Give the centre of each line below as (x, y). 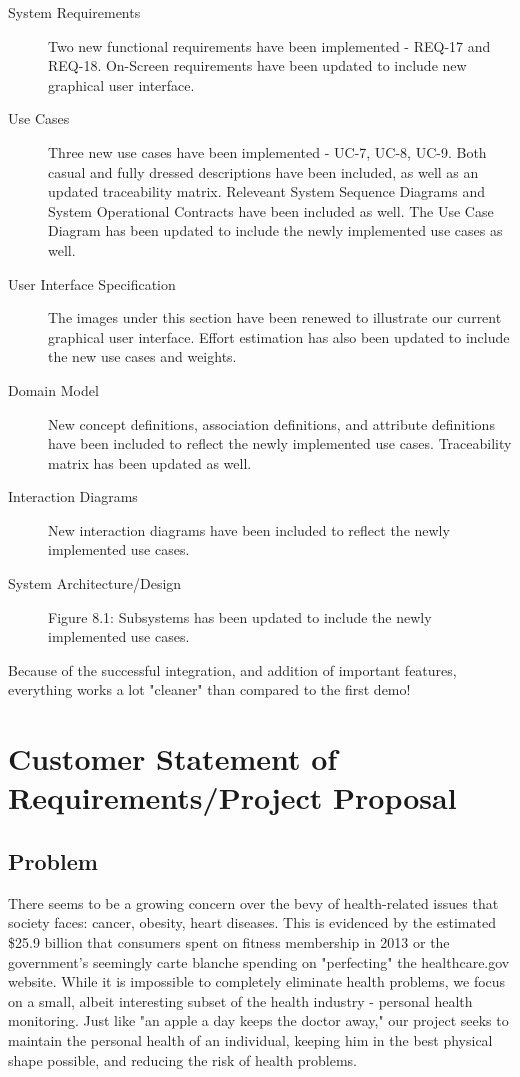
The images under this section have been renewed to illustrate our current (275, 317)
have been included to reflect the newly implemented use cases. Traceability (280, 443)
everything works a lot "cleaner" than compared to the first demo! (209, 689)
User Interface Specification (92, 283)
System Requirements (74, 12)
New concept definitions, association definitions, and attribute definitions (271, 423)
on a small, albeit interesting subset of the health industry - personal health (240, 1000)
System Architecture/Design (95, 583)
